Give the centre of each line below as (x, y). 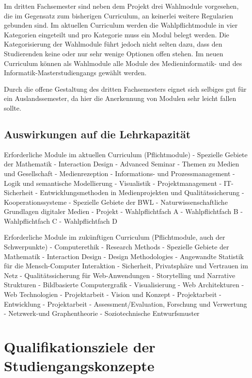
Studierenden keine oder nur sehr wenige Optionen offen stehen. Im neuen (114, 53)
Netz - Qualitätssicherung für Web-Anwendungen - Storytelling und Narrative (120, 275)
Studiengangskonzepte (79, 366)
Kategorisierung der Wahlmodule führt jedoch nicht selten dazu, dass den (113, 44)
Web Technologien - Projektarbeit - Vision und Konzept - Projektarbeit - (113, 294)
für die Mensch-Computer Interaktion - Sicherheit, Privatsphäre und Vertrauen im (126, 266)
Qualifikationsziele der (80, 347)
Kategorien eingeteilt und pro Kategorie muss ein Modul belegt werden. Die (117, 34)
